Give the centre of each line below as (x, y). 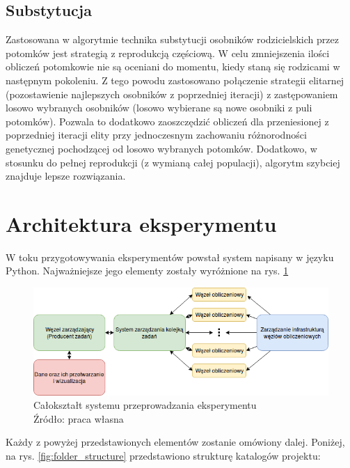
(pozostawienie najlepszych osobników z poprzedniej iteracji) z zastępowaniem (172, 94)
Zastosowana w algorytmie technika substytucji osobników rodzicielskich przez (172, 39)
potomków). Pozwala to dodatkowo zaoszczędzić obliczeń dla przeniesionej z (167, 121)
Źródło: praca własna (79, 418)
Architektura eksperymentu (141, 223)
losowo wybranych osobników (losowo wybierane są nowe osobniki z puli (159, 108)
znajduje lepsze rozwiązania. (66, 176)
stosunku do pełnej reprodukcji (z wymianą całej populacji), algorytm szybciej (173, 162)
